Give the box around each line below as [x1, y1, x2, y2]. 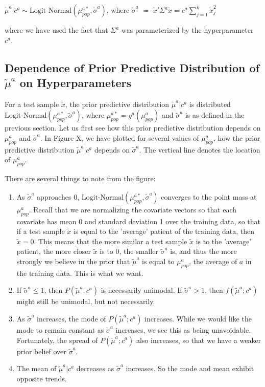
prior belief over [16, 346, 66, 356]
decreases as [76, 363, 114, 374]
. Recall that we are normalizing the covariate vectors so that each [29, 204, 237, 214]
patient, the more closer [16, 246, 91, 256]
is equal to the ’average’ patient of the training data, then [74, 226, 255, 236]
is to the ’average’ [196, 235, 252, 246]
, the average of [189, 255, 237, 266]
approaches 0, [37, 191, 80, 202]
